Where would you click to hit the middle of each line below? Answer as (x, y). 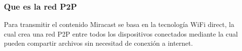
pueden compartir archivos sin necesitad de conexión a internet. (98, 43)
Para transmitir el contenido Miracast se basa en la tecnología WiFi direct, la (119, 24)
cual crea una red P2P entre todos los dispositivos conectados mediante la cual (121, 33)
